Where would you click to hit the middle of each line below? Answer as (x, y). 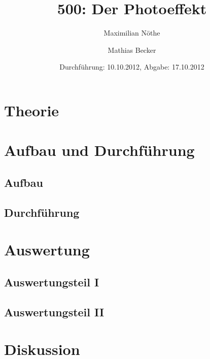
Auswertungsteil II (54, 312)
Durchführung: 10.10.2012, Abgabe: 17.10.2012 (132, 67)
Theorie (32, 110)
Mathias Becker (132, 50)
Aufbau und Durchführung (99, 150)
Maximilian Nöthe (132, 33)
